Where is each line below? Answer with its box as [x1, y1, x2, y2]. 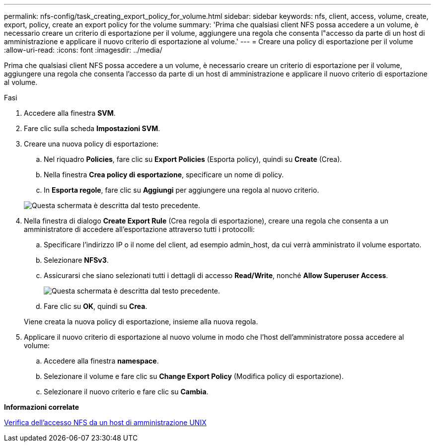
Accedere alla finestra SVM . [24, 109, 116, 117]
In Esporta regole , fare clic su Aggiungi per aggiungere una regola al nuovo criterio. [44, 186, 319, 194]
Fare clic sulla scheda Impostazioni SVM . [24, 124, 160, 133]
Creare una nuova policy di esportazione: [24, 140, 158, 148]
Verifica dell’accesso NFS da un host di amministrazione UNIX [4, 418, 207, 427]
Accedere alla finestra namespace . [44, 357, 159, 365]
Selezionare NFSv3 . [44, 256, 109, 264]
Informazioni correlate [4, 403, 79, 411]
